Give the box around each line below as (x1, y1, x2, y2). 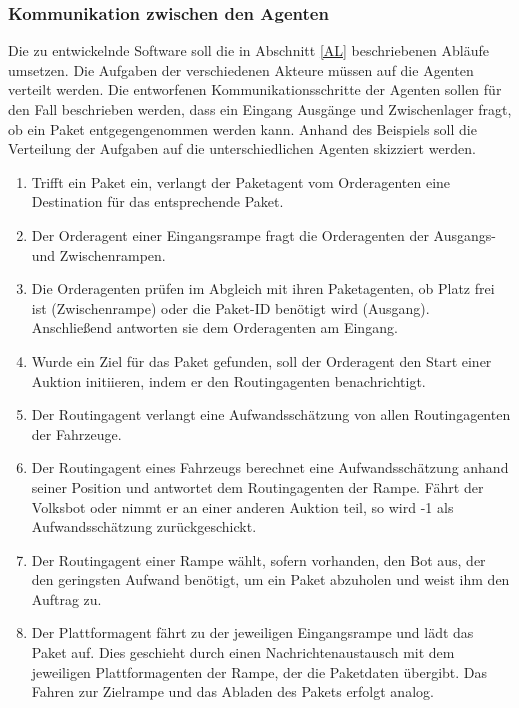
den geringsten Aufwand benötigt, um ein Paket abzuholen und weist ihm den (31, 569, 510, 590)
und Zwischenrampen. (31, 244, 166, 265)
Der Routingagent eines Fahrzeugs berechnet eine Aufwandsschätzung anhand (31, 457, 509, 478)
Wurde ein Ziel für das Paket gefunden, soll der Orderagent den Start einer (31, 350, 492, 371)
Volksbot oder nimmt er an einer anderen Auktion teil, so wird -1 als (31, 496, 454, 517)
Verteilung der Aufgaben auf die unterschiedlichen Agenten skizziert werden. (8, 138, 476, 159)
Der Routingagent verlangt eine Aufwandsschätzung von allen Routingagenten (31, 404, 511, 425)
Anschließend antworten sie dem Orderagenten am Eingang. (31, 317, 398, 338)
